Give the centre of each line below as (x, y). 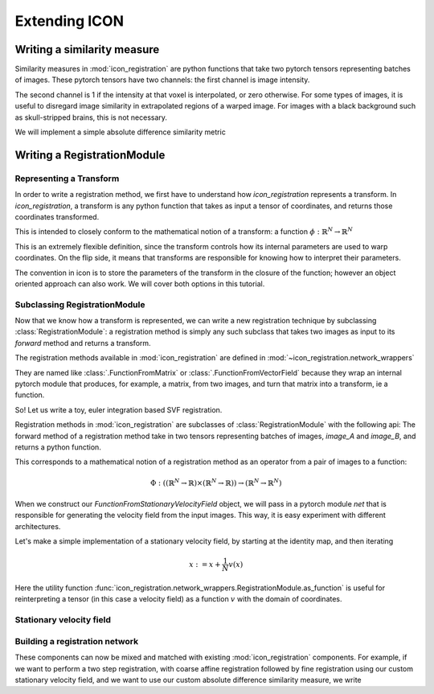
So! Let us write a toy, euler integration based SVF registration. (119, 409)
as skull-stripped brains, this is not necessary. (91, 117)
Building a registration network (77, 641)
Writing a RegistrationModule (90, 155)
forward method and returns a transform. (83, 343)
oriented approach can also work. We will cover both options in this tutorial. (140, 283)
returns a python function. (58, 447)
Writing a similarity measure (87, 49)
